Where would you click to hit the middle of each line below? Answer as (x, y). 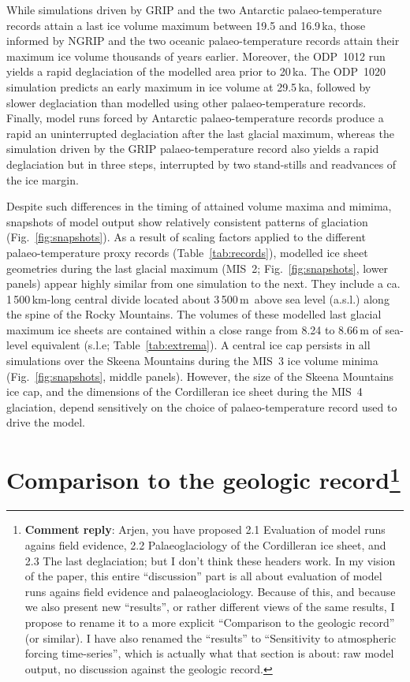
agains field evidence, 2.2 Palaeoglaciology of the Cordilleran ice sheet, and (205, 545)
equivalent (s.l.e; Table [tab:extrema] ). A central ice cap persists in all (201, 345)
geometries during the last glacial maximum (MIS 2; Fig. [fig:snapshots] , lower (198, 268)
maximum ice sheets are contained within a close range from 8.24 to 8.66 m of (194, 329)
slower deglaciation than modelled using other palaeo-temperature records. (186, 102)
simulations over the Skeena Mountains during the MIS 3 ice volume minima (192, 361)
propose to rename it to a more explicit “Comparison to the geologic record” (210, 622)
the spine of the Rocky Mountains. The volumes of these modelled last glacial (194, 314)
